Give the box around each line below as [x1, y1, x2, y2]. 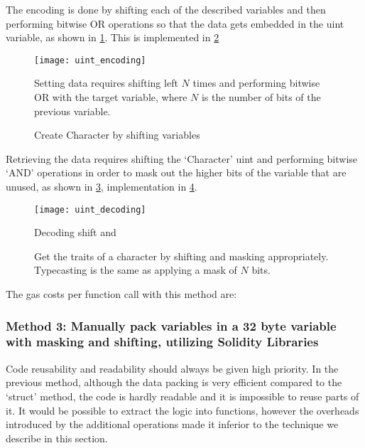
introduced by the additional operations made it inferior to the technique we [6, 417, 339, 432]
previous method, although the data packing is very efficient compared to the [6, 375, 342, 390]
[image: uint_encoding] [34, 55, 146, 65]
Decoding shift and [34, 225, 116, 240]
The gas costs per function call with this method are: [6, 287, 237, 302]
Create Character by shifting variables [34, 127, 200, 142]
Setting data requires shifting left [34, 75, 178, 90]
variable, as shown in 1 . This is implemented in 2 [6, 30, 219, 45]
